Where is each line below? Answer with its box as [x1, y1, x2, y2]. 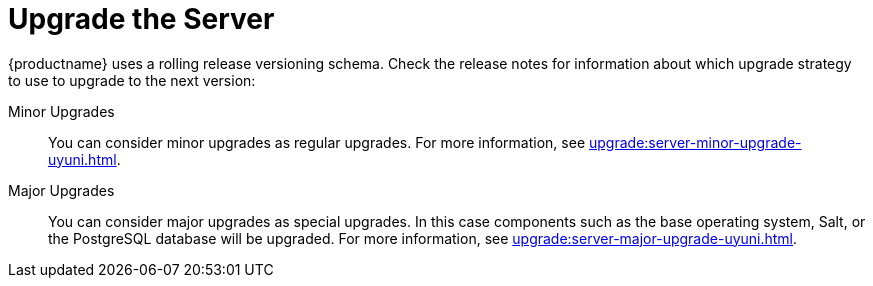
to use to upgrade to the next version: [8, 71, 256, 89]
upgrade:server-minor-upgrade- [588, 133, 802, 151]
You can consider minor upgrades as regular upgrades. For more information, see [48, 133, 586, 151]
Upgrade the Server [8, 2, 275, 36]
